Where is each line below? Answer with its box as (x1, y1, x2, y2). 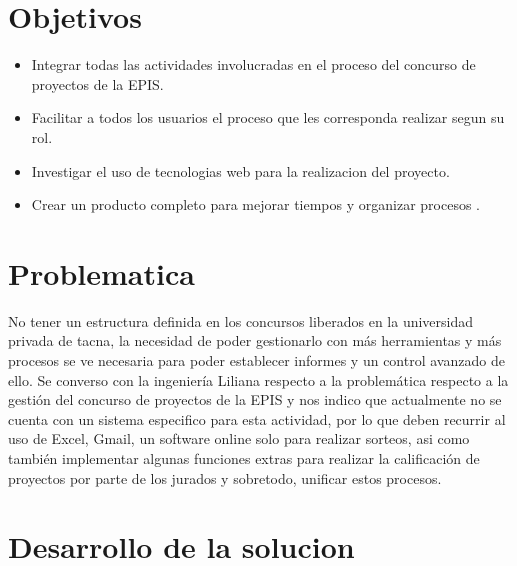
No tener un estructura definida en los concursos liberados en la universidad (8, 310, 474, 331)
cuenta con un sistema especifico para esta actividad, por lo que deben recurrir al (8, 408, 506, 429)
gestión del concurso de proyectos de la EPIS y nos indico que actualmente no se (8, 389, 502, 410)
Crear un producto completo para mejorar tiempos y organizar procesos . (31, 194, 480, 215)
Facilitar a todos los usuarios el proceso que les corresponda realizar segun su (31, 107, 505, 128)
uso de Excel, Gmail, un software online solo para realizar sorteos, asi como (8, 428, 470, 449)
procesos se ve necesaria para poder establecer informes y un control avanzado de (8, 350, 505, 370)
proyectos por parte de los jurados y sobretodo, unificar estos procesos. (8, 467, 442, 488)
